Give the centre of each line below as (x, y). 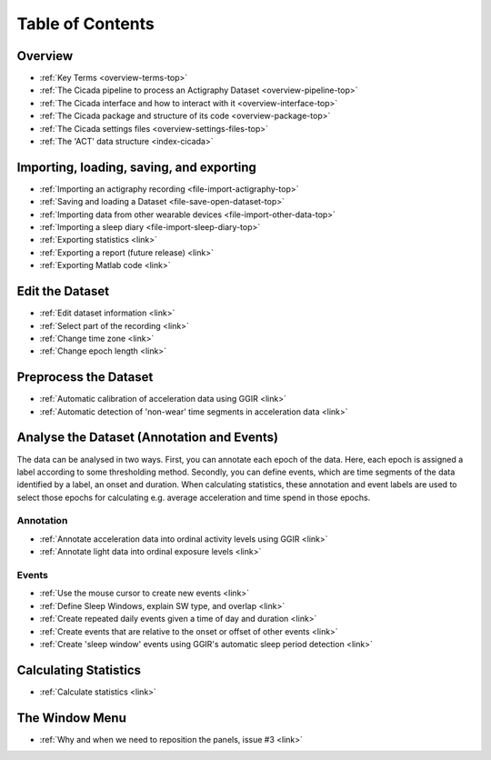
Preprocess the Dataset (85, 377)
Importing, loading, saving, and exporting (136, 167)
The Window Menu (72, 718)
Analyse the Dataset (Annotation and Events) (148, 438)
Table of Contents (85, 24)
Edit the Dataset (63, 291)
